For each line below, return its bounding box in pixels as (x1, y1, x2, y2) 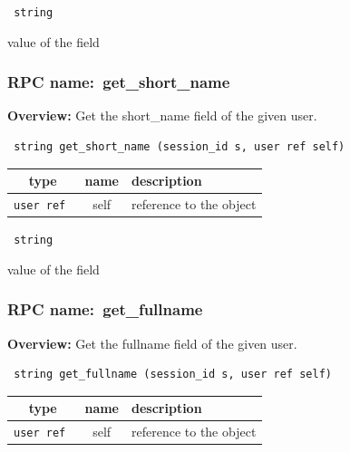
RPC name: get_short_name (7, 71, 230, 93)
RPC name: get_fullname (7, 298, 203, 321)
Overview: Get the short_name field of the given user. (7, 106, 317, 125)
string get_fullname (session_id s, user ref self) (14, 368, 332, 381)
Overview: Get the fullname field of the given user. (7, 333, 297, 352)
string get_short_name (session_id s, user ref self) (14, 140, 345, 154)
